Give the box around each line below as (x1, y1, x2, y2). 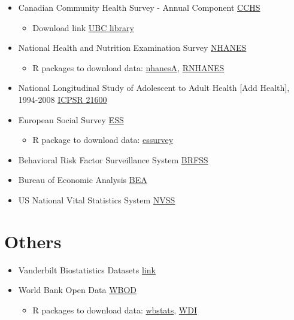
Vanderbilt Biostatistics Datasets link (18, 263, 156, 276)
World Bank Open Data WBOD (18, 284, 137, 296)
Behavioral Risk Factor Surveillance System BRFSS (18, 153, 208, 166)
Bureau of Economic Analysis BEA (18, 173, 147, 186)
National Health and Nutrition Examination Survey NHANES (18, 41, 247, 54)
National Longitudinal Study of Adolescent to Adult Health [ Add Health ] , (18, 81, 290, 94)
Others (4, 228, 62, 253)
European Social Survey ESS (18, 113, 124, 126)
